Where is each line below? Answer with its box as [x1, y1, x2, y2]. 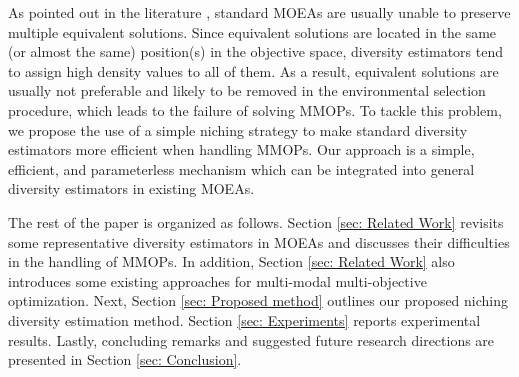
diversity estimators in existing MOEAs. [8, 178, 255, 199]
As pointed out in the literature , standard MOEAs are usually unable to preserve [8, 2, 511, 22]
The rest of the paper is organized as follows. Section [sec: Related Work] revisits [8, 211, 504, 232]
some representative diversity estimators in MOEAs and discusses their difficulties [8, 231, 510, 252]
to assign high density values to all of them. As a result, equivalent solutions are [8, 60, 499, 81]
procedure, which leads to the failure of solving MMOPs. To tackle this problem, [8, 99, 502, 120]
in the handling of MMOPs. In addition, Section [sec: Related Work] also [8, 251, 455, 272]
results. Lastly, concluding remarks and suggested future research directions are [8, 329, 495, 350]
